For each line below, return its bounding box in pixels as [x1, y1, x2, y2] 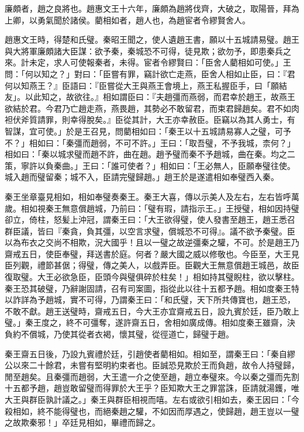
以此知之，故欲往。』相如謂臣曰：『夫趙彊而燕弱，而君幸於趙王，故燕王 [25, 91, 295, 103]
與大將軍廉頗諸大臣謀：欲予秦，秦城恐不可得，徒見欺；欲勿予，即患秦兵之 [5, 44, 291, 57]
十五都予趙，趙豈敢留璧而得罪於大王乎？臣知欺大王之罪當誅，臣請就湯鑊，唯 [5, 382, 299, 394]
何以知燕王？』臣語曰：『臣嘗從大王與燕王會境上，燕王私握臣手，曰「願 [5, 79, 279, 91]
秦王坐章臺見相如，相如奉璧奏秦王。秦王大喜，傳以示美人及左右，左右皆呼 [5, 190, 291, 202]
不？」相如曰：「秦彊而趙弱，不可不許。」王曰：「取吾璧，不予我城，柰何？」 [5, 136, 295, 148]
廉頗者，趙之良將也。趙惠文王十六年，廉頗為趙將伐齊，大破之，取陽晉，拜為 [5, 2, 299, 14]
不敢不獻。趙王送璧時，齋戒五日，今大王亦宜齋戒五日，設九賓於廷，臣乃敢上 [5, 305, 299, 317]
